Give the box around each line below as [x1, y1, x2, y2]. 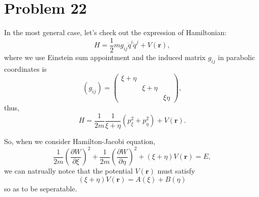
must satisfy [157, 165, 195, 176]
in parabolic [218, 51, 255, 62]
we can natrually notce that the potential [4, 165, 133, 176]
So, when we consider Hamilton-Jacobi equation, [4, 135, 156, 146]
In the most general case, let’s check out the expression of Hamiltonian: [4, 27, 227, 38]
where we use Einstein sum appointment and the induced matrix [4, 51, 206, 62]
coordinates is [4, 63, 47, 74]
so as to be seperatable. [4, 183, 77, 193]
